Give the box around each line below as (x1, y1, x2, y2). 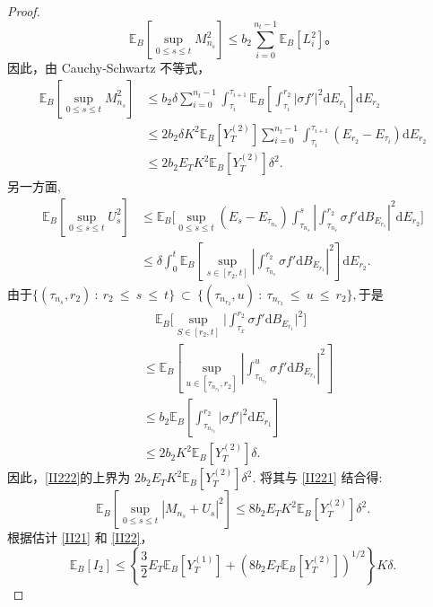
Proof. (7, 2, 40, 20)
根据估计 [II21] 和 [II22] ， (7, 528, 153, 547)
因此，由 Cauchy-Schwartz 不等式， (7, 58, 211, 77)
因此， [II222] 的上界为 (7, 468, 131, 487)
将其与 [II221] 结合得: (259, 468, 383, 487)
